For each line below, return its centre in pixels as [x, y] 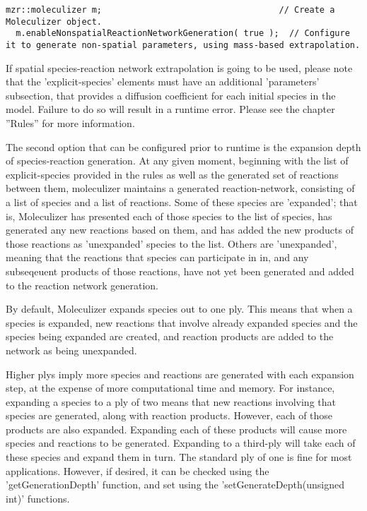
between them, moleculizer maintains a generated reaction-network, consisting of [180, 188]
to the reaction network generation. [82, 285]
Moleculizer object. [54, 22]
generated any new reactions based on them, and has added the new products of [180, 230]
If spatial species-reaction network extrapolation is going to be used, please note [179, 67]
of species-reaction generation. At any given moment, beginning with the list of [177, 161]
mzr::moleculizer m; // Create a [170, 10]
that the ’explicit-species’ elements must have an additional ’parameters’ [163, 82]
